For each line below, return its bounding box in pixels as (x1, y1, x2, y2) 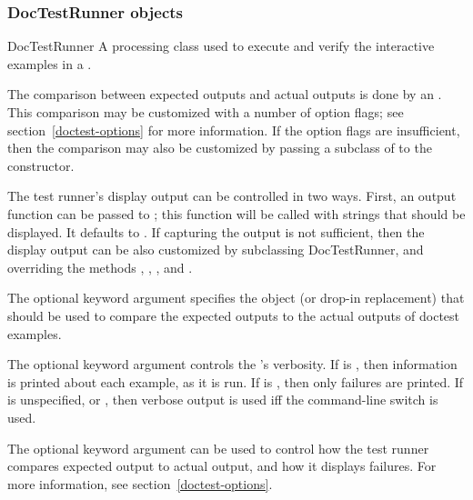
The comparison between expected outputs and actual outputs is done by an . (7, 85, 442, 104)
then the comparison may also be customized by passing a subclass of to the (7, 138, 432, 157)
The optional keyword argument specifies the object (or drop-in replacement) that (7, 288, 465, 307)
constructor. (7, 155, 75, 175)
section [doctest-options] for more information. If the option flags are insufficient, (7, 120, 460, 139)
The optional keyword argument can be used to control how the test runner (7, 438, 429, 457)
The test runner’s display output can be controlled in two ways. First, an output (7, 186, 457, 205)
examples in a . (7, 54, 92, 73)
